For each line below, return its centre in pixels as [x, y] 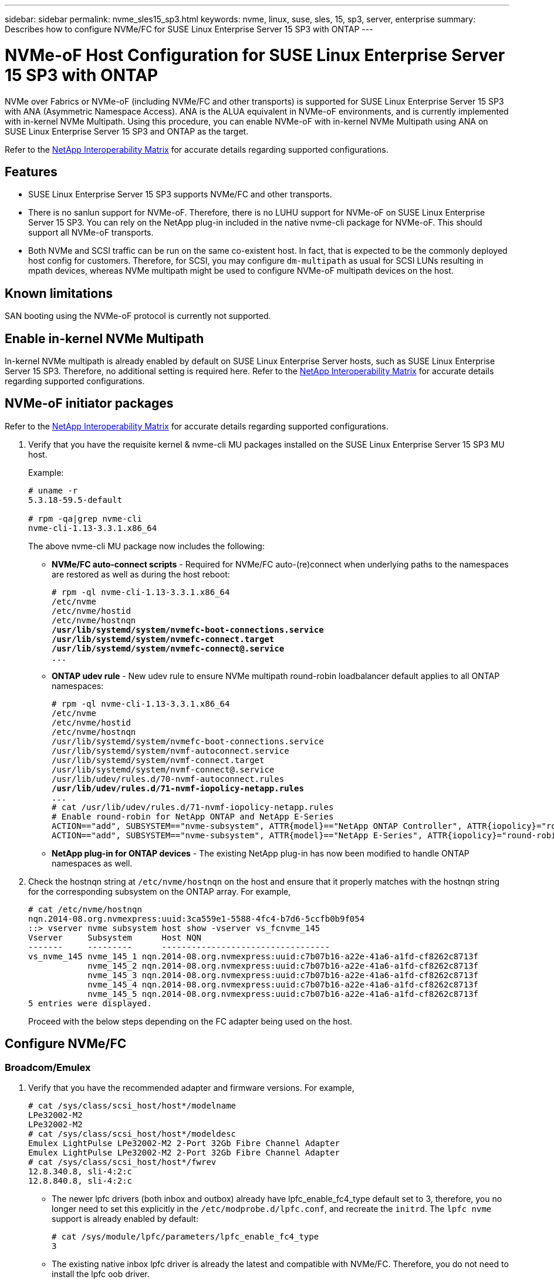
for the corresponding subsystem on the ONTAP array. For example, [160, 891]
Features [31, 172]
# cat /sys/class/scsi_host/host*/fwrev [122, 1162]
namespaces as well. [92, 863]
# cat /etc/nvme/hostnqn [85, 909]
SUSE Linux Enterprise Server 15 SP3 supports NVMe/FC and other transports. [180, 194]
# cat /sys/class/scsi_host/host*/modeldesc [132, 1134]
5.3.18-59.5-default [75, 500]
